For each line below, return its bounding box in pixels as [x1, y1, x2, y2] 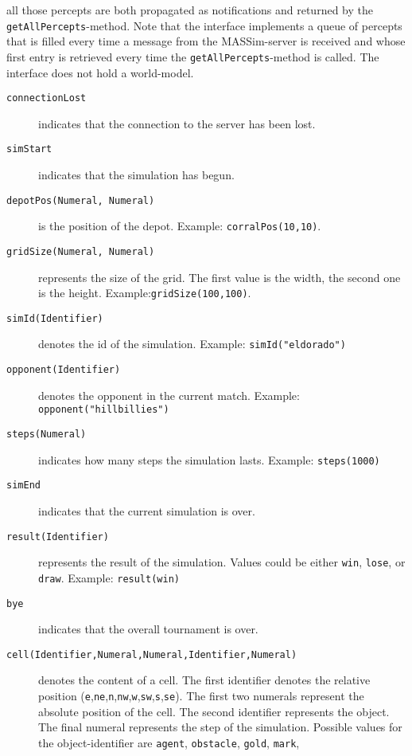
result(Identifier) [6, 531, 109, 543]
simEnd [6, 480, 41, 492]
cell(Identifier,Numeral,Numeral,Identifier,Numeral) [6, 648, 297, 660]
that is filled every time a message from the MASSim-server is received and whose [6, 33, 406, 49]
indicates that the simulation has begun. [38, 166, 235, 182]
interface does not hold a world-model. [6, 64, 194, 80]
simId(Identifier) [6, 312, 103, 324]
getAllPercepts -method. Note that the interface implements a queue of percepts [6, 17, 402, 33]
